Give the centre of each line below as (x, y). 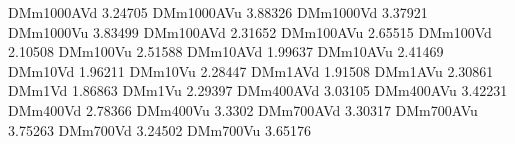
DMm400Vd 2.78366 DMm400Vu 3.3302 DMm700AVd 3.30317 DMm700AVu (243, 109)
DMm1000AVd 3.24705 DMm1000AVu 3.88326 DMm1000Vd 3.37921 (218, 12)
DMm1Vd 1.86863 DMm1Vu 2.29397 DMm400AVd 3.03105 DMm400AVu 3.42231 (258, 90)
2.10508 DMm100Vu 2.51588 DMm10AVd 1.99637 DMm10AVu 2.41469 (226, 51)
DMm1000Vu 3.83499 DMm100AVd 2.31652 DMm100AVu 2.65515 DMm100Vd (250, 31)
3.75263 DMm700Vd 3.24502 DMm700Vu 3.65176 (159, 129)
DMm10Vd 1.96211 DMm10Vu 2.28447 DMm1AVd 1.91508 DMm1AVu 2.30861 (251, 70)
